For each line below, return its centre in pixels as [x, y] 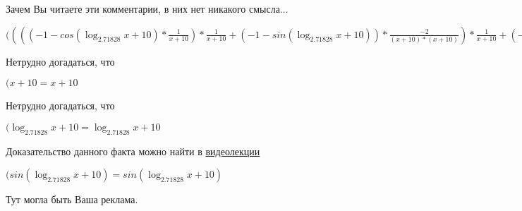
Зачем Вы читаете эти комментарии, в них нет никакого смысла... [147, 8]
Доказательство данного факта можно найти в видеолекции [133, 151]
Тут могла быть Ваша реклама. [72, 199]
